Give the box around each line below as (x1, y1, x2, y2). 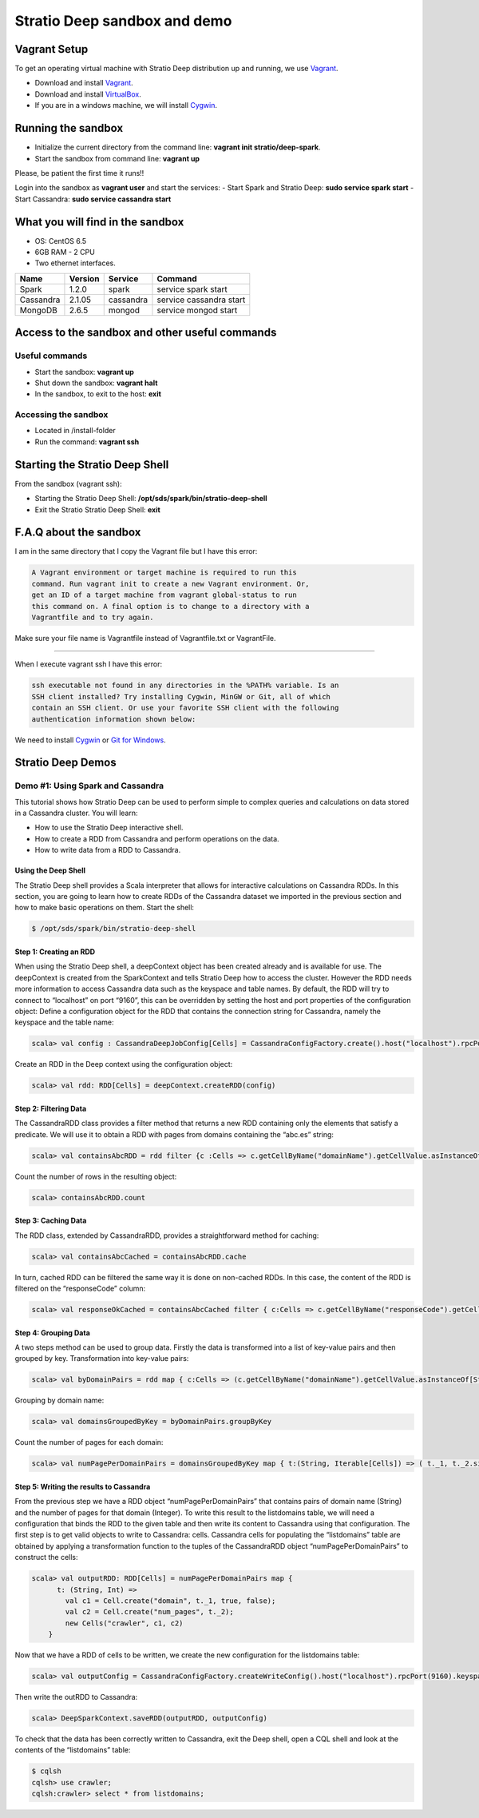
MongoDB (19, 304, 57, 316)
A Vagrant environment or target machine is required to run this (31, 568, 297, 577)
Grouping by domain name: (14, 1395, 105, 1406)
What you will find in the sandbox (14, 215, 184, 229)
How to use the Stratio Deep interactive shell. (34, 823, 184, 833)
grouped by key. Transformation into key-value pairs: (14, 1354, 189, 1363)
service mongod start (156, 304, 238, 316)
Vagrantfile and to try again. (31, 613, 155, 622)
